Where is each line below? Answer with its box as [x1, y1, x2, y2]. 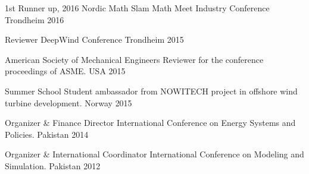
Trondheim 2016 [5, 13, 64, 26]
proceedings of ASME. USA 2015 [5, 65, 126, 77]
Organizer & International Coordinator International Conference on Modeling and [5, 148, 304, 160]
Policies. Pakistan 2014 [5, 128, 89, 140]
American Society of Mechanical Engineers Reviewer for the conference [5, 53, 264, 65]
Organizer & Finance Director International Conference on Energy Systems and [5, 116, 296, 129]
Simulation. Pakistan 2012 [5, 159, 101, 172]
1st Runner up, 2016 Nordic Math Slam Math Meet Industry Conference [5, 2, 270, 14]
